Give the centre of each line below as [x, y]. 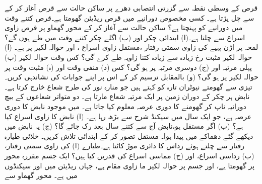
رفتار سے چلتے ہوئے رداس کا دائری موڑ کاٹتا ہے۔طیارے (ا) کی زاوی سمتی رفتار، [124, 146]
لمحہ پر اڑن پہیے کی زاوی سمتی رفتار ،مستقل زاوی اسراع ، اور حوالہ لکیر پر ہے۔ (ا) [132, 47]
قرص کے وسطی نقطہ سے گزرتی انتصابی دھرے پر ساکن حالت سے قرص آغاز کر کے [131, 8]
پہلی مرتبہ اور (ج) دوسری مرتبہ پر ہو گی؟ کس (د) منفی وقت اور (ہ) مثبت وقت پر [128, 67]
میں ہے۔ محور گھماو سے [41, 175]
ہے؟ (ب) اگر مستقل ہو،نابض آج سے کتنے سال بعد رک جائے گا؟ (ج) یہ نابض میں [124, 126]
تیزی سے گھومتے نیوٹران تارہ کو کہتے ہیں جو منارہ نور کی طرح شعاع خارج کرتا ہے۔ [128, 86]
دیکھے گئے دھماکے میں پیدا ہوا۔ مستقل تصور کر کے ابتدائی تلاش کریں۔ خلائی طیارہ [129, 135]
